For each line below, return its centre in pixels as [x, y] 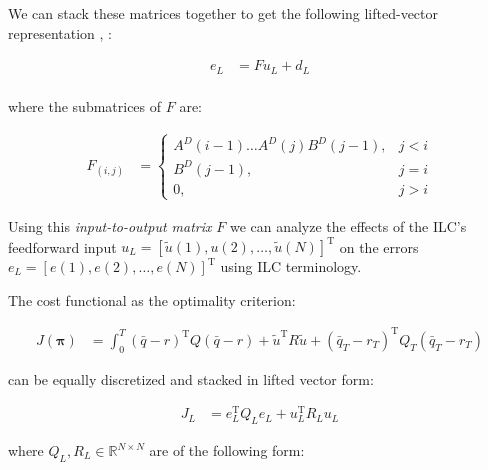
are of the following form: [227, 450]
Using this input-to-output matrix [110, 225]
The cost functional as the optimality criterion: [152, 299]
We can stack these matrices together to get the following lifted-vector [223, 13]
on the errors [379, 246]
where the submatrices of [85, 105]
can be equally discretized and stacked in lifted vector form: [191, 378]
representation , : [60, 32]
